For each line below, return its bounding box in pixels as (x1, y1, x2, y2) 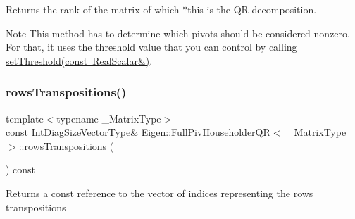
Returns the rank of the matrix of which (6, 2, 180, 16)
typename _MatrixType (56, 111, 161, 125)
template (6, 111, 44, 125)
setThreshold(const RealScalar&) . (6, 53, 153, 68)
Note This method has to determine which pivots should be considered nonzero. (6, 25, 350, 40)
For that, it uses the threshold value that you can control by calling (6, 39, 297, 54)
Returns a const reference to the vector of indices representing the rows (6, 185, 313, 200)
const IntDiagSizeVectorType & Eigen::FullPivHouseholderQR (6, 125, 270, 139)
